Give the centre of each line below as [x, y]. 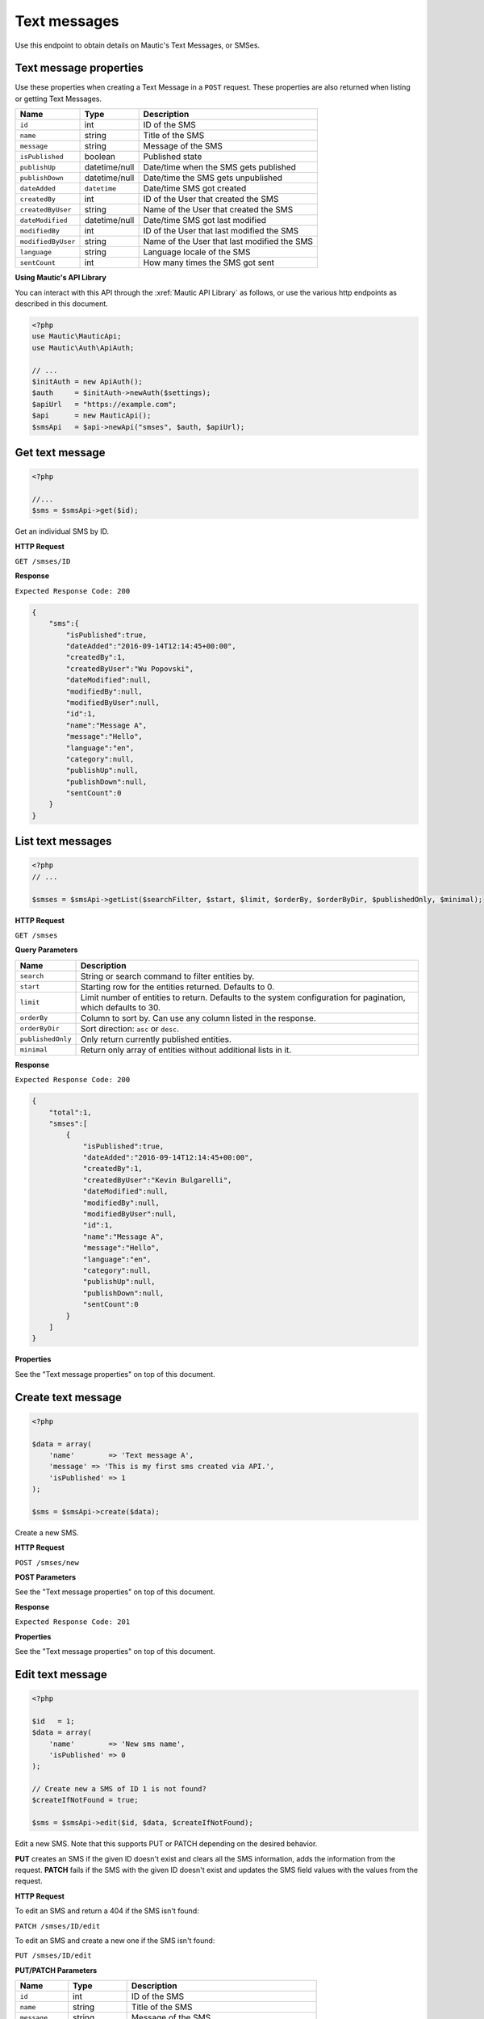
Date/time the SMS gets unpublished [213, 178]
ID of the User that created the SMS [211, 199]
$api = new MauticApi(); [92, 416]
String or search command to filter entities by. [167, 976]
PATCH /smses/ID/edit [58, 1926]
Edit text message [61, 1675]
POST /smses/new [47, 1562]
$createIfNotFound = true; [85, 1800]
